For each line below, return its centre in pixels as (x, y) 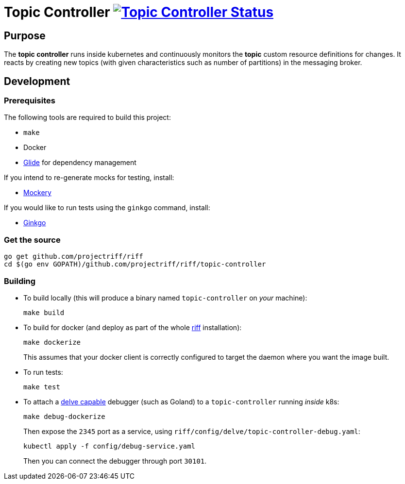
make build (44, 312)
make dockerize (52, 342)
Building (20, 281)
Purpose (25, 35)
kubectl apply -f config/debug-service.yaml (110, 446)
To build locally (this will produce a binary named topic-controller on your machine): (165, 298)
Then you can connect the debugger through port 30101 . (115, 461)
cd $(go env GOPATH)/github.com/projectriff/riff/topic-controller (135, 264)
